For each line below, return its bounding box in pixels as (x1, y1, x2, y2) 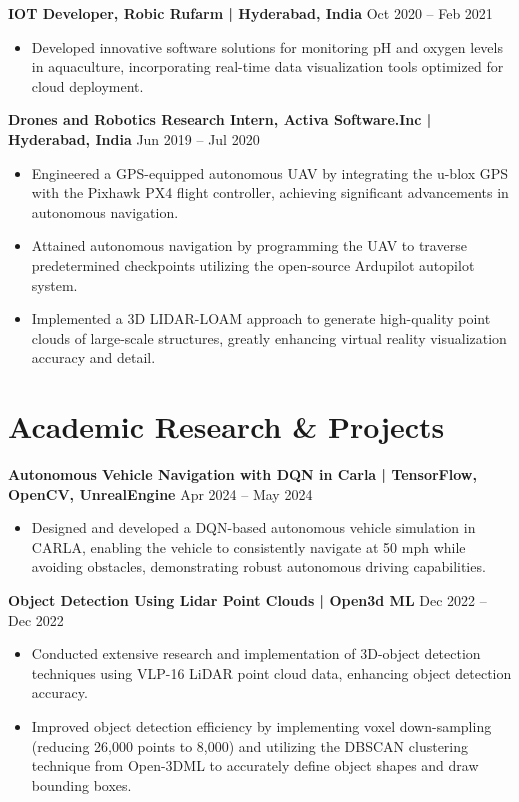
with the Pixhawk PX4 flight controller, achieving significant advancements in (31, 182, 509, 203)
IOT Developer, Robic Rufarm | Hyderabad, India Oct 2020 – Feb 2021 (8, 3, 493, 23)
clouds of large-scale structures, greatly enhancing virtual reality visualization (31, 327, 507, 348)
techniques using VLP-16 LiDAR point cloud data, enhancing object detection (31, 662, 512, 683)
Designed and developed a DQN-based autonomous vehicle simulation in (31, 517, 476, 538)
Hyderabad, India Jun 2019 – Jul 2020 (8, 128, 260, 149)
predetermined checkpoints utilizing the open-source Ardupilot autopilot (31, 254, 475, 275)
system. (31, 274, 78, 295)
